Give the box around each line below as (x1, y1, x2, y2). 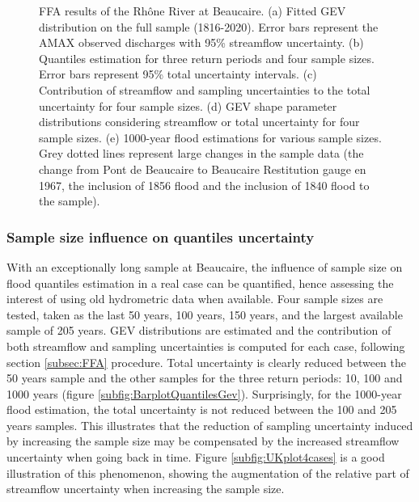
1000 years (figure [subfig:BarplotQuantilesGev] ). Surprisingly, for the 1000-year (6, 385, 402, 402)
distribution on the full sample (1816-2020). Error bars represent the (39, 18, 379, 35)
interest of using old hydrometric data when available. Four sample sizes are (6, 290, 383, 307)
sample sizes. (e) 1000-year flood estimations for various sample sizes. (39, 129, 382, 146)
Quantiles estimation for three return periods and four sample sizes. (39, 49, 375, 66)
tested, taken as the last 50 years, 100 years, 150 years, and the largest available (6, 306, 403, 323)
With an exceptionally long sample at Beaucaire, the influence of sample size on (6, 258, 403, 275)
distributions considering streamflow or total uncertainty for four (39, 113, 360, 130)
